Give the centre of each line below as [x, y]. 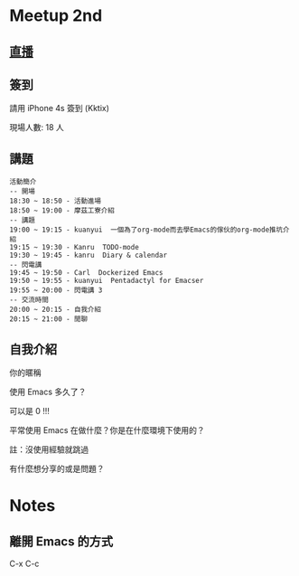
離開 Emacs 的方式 [61, 541]
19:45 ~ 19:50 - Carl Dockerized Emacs [87, 273]
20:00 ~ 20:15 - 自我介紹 [56, 310]
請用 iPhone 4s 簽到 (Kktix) [60, 109]
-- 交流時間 [29, 300]
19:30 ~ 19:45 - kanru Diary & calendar [89, 255]
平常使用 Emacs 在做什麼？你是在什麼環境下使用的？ [107, 430]
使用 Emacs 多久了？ [48, 392]
